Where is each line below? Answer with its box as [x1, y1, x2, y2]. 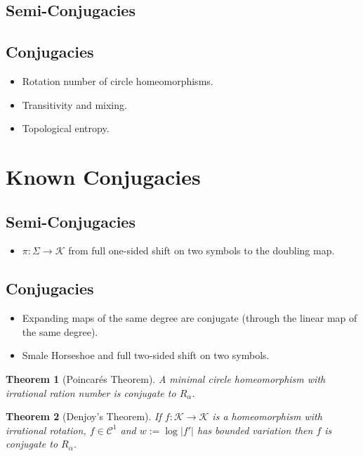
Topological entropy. [22, 121, 110, 136]
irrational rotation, [6, 422, 86, 437]
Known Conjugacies [6, 162, 201, 190]
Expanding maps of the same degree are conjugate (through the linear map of [22, 311, 357, 325]
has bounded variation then [197, 422, 313, 437]
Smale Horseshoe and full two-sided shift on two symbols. [22, 348, 270, 363]
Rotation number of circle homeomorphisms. [22, 73, 213, 88]
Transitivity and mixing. [22, 97, 127, 112]
